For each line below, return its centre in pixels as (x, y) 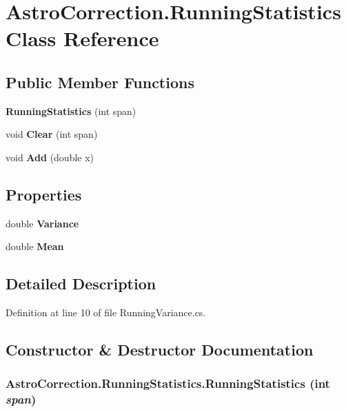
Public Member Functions (100, 82)
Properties (44, 194)
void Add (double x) (50, 157)
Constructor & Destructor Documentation (160, 350)
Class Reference (82, 38)
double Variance (42, 223)
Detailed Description (81, 284)
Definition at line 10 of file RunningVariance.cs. (106, 312)
